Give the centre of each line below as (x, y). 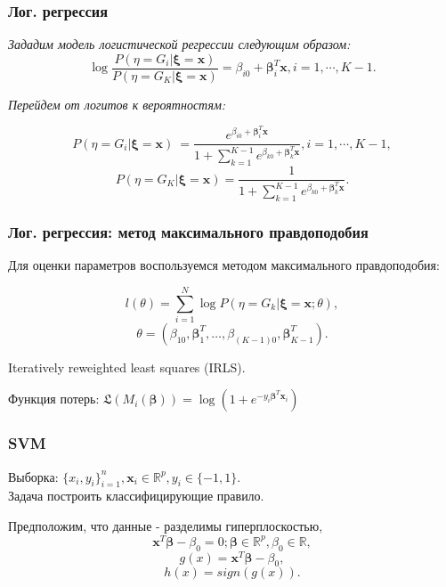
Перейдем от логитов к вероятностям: (117, 104)
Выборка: (33, 476)
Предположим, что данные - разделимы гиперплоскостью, (166, 526)
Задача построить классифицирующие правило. (136, 496)
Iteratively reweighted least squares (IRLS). (127, 367)
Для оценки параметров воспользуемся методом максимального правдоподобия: (224, 265)
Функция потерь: (54, 399)
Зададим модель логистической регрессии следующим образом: (179, 44)
